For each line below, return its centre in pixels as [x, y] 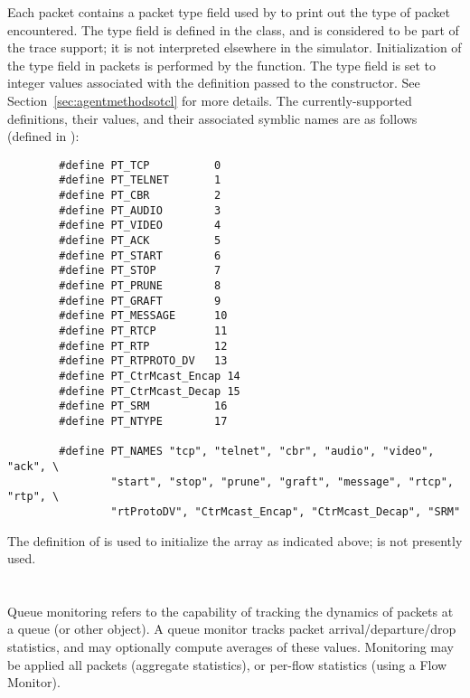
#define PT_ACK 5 [140, 241]
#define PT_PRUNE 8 [140, 286]
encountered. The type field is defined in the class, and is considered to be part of [233, 29]
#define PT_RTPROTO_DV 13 [143, 361]
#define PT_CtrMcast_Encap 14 [150, 376]
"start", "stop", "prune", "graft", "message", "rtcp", [282, 481]
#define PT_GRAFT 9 [140, 301]
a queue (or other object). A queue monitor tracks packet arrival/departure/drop [232, 629]
